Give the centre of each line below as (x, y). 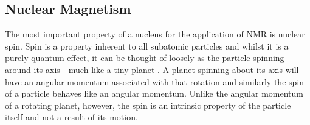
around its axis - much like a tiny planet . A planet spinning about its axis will (152, 69)
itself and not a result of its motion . (71, 117)
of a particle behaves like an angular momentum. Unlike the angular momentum (154, 93)
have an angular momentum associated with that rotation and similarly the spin (155, 81)
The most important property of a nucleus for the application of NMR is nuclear (155, 34)
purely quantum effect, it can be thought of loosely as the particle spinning (145, 58)
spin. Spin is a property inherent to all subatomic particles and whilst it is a (147, 46)
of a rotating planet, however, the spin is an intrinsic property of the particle (148, 105)
